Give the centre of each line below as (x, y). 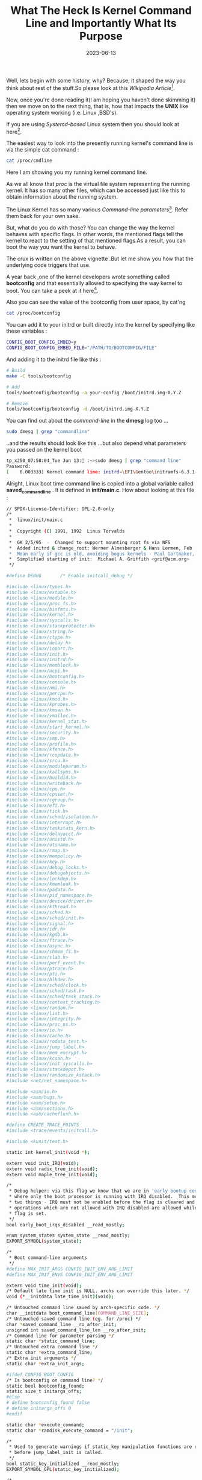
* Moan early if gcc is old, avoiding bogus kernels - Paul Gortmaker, (102, 554)
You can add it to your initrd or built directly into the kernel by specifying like (101, 325)
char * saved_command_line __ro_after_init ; (62, 1324)
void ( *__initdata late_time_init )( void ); (60, 1297)
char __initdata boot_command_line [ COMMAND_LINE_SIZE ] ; (78, 1313)
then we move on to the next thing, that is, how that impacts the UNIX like (97, 106)
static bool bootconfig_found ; (45, 1386)
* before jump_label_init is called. (56, 1453)
